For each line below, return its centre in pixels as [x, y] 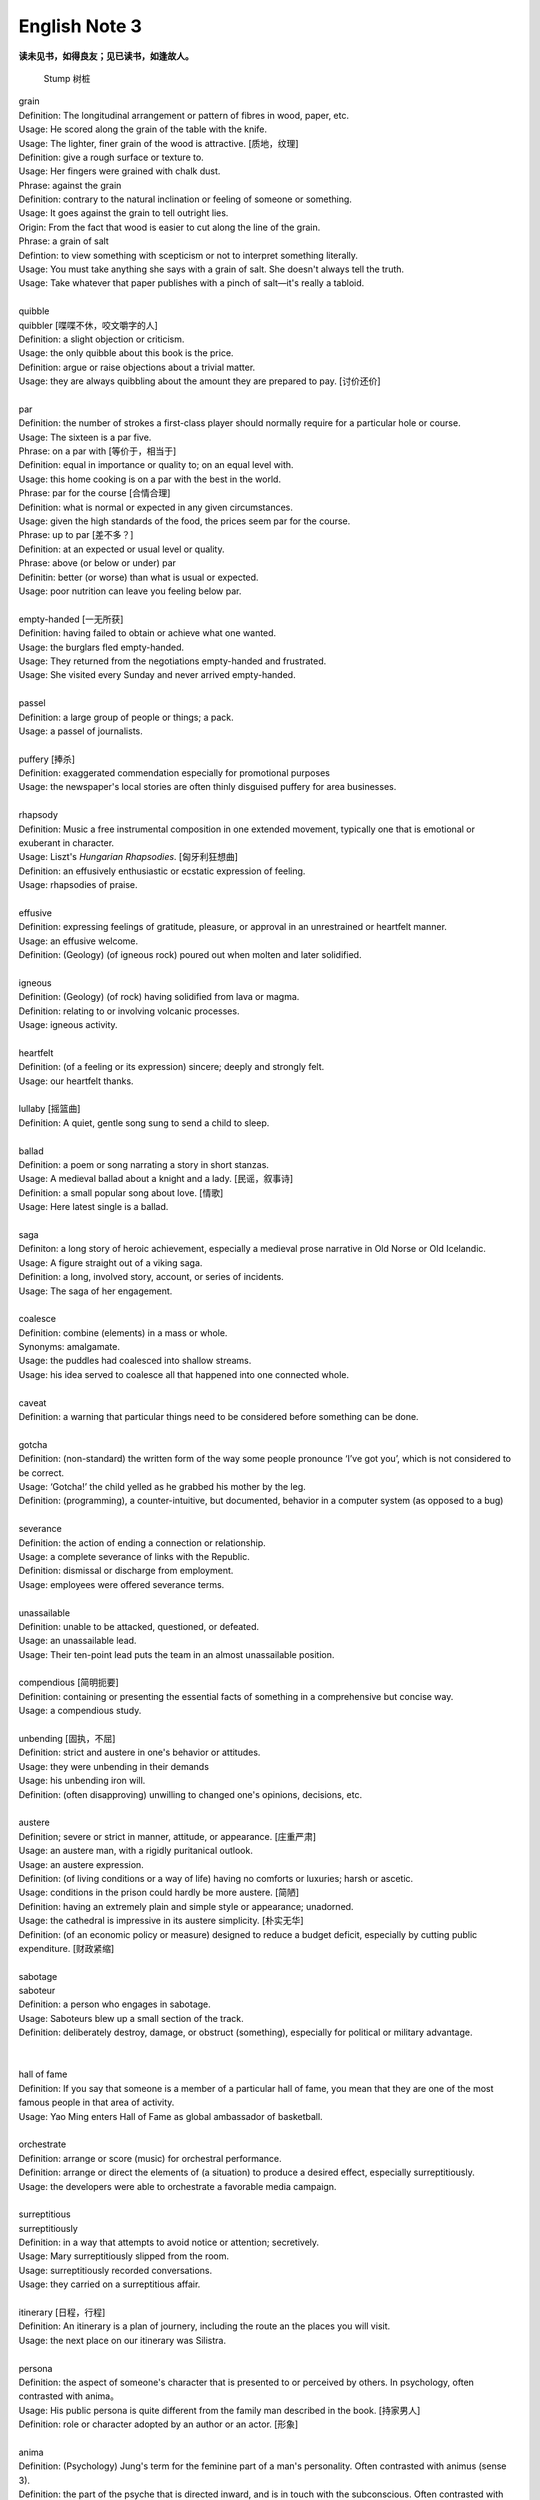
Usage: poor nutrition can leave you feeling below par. [130, 591]
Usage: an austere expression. [81, 1864]
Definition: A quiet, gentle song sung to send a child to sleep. [144, 1122]
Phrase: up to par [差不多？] [76, 535]
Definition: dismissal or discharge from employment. [126, 1571]
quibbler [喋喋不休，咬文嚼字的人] [88, 325]
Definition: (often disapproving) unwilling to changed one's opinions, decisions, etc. [190, 1794]
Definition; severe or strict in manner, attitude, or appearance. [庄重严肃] [167, 1836]
